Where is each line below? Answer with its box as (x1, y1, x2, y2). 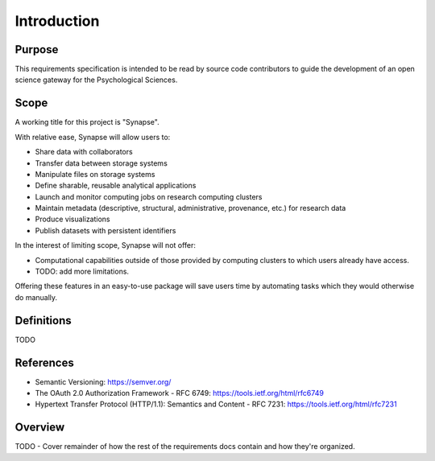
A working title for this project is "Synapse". (14, 117, 160, 127)
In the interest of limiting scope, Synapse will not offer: (14, 241, 197, 250)
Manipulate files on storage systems (35, 169, 155, 179)
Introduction (14, 12, 100, 30)
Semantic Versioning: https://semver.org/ (35, 377, 172, 386)
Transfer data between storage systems (35, 158, 168, 168)
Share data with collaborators (35, 147, 133, 157)
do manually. (14, 292, 58, 302)
